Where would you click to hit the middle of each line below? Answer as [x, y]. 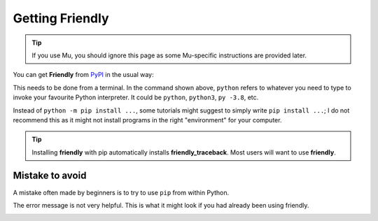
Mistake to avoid [50, 176]
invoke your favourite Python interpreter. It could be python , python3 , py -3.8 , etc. [136, 97]
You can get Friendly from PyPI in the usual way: [83, 75]
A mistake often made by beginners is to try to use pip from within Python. [121, 192]
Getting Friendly [61, 18]
